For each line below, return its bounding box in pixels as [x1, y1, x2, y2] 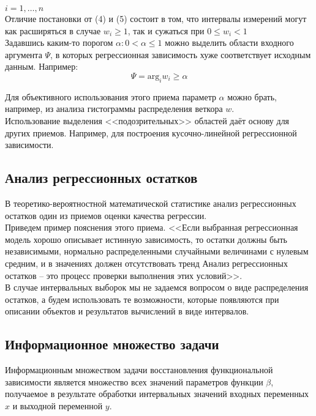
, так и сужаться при [127, 24, 205, 37]
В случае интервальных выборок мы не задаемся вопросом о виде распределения [5, 281, 309, 294]
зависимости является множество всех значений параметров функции [5, 375, 263, 388]
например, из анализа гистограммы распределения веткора [5, 102, 223, 115]
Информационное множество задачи [5, 335, 219, 354]
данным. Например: [5, 60, 78, 73]
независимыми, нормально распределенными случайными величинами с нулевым [5, 245, 309, 258]
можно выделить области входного [165, 36, 294, 49]
